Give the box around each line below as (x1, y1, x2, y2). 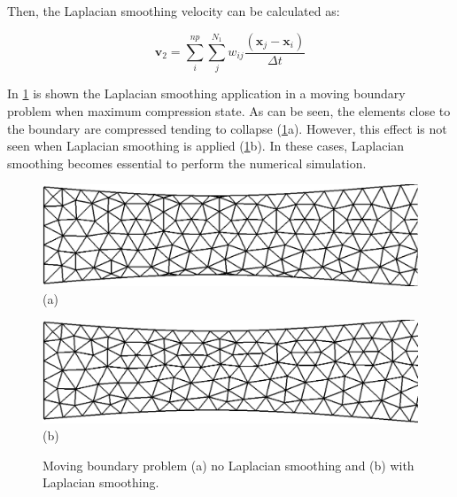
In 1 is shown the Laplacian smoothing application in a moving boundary (7, 84, 406, 103)
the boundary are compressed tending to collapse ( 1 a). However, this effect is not (7, 119, 447, 137)
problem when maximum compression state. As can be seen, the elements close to (7, 101, 451, 120)
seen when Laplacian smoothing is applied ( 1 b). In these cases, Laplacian (7, 136, 405, 155)
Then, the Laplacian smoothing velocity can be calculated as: (7, 2, 340, 19)
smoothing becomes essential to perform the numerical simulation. (7, 153, 367, 172)
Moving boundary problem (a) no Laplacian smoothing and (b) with (43, 455, 414, 474)
